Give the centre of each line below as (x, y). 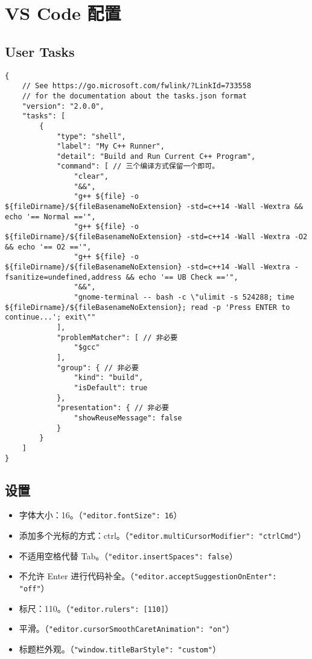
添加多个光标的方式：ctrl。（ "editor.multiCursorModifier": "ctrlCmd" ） (163, 535)
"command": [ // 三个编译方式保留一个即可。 (138, 166)
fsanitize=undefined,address (63, 277)
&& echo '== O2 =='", (48, 247)
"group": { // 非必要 (97, 368)
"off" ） (34, 588)
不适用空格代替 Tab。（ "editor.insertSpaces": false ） (128, 555)
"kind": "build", (109, 378)
